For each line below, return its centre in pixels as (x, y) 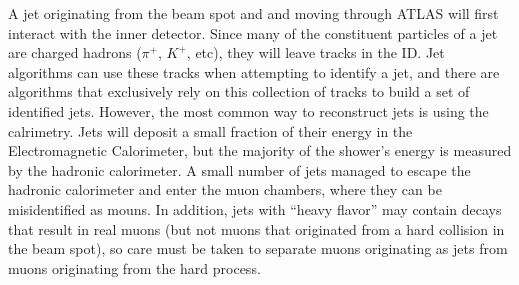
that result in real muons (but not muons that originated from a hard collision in (256, 228)
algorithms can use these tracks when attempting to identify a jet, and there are (254, 71)
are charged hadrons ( (75, 52)
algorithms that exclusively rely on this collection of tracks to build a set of (239, 91)
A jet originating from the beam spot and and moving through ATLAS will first (253, 13)
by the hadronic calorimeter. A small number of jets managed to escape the (239, 169)
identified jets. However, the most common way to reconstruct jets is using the (248, 110)
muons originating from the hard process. (134, 267)
